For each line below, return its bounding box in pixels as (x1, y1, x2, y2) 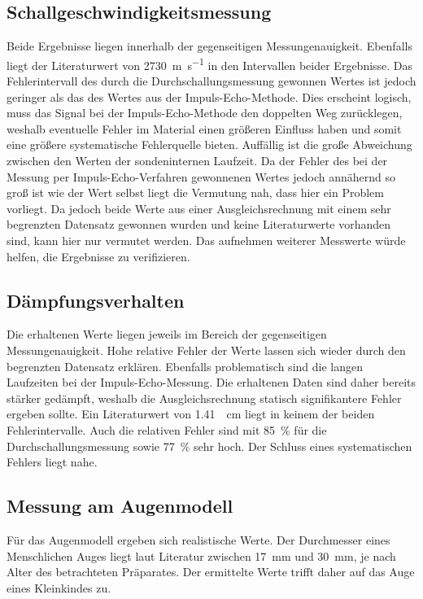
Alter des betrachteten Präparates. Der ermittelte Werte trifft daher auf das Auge (7, 563, 415, 580)
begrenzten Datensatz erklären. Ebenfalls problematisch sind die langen (7, 357, 363, 374)
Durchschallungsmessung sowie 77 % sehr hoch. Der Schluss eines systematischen (7, 437, 412, 454)
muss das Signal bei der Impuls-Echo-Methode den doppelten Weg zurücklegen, (7, 104, 403, 121)
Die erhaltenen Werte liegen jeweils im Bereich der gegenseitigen (7, 326, 327, 343)
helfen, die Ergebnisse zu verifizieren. (7, 247, 190, 265)
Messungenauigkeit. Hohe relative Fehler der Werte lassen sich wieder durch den (7, 341, 406, 358)
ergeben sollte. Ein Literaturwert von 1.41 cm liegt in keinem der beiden (7, 405, 375, 422)
